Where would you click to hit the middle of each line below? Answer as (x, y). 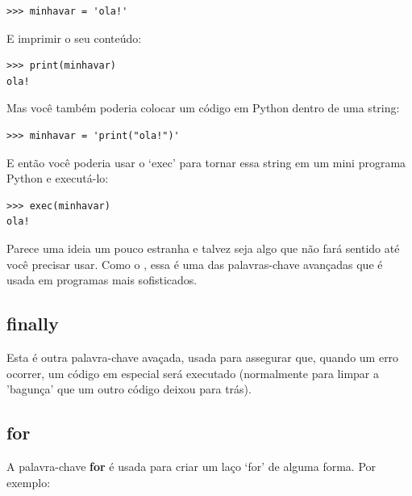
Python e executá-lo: (58, 178)
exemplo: (29, 482)
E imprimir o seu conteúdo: (74, 38)
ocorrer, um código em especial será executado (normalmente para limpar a (193, 373)
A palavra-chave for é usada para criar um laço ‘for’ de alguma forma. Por (191, 466)
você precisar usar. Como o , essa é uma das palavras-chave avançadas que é (195, 264)
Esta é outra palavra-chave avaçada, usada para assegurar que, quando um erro (203, 357)
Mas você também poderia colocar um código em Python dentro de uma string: (203, 108)
